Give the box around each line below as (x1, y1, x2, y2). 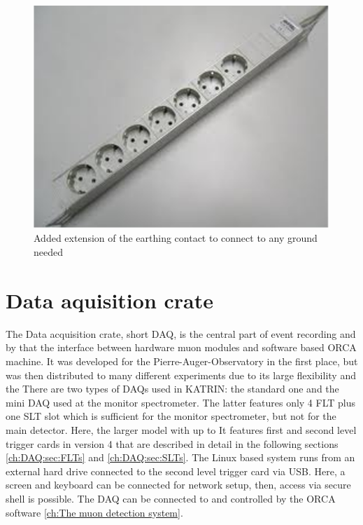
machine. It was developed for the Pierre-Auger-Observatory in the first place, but (6, 353, 358, 368)
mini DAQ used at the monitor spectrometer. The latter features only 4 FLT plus (6, 395, 356, 409)
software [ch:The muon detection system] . (6, 505, 183, 519)
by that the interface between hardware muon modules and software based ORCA (6, 340, 357, 355)
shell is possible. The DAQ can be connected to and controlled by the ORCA (6, 491, 336, 505)
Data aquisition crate (6, 285, 214, 314)
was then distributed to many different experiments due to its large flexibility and (6, 367, 356, 382)
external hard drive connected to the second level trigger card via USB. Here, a (6, 463, 346, 478)
